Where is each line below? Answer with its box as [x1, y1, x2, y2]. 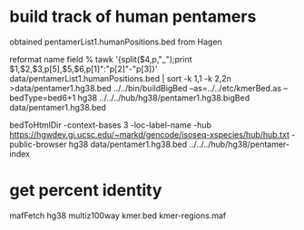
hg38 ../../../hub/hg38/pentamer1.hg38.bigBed [77, 92, 250, 103]
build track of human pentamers [9, 6, 257, 27]
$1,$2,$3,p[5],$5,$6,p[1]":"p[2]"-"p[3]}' [9, 63, 158, 74]
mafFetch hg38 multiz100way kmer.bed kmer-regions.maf [9, 210, 227, 221]
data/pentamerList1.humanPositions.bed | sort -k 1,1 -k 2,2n [9, 72, 231, 83]
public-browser [9, 139, 67, 149]
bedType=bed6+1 [9, 92, 76, 103]
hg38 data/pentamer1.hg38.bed [68, 139, 188, 149]
